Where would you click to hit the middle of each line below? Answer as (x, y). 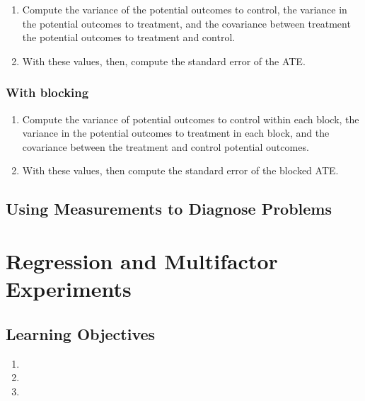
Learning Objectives (81, 333)
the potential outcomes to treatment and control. (129, 37)
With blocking (47, 92)
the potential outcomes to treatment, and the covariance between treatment (186, 23)
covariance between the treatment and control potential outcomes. (166, 146)
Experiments (69, 289)
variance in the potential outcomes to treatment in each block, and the (176, 133)
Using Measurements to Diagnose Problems (169, 209)
